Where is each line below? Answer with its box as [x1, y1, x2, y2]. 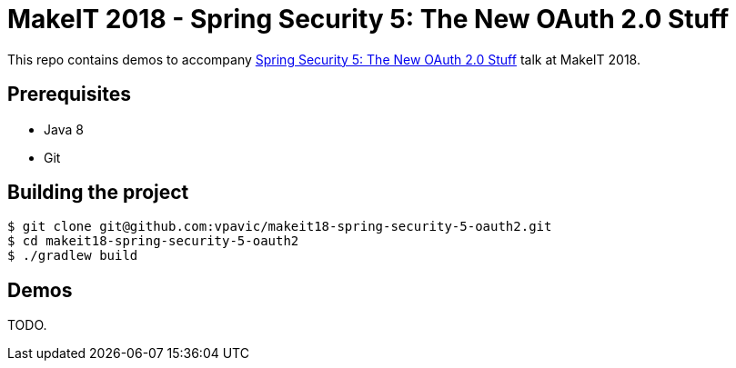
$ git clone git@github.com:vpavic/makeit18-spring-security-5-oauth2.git [7, 219, 552, 234]
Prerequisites [7, 83, 131, 106]
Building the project [7, 181, 189, 204]
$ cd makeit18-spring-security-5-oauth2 [7, 234, 299, 249]
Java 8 [44, 121, 84, 137]
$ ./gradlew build [7, 248, 138, 264]
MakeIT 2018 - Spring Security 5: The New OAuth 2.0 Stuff [7, 4, 730, 35]
